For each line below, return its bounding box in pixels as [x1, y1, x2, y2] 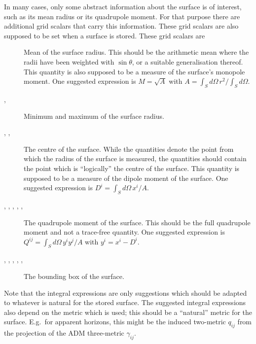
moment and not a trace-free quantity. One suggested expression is [24, 227, 225, 237]
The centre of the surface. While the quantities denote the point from [24, 143, 234, 154]
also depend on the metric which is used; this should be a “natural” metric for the [4, 307, 252, 317]
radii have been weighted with [24, 56, 114, 67]
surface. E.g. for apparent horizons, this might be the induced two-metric [4, 316, 226, 327]
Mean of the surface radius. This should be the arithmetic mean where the [24, 47, 249, 57]
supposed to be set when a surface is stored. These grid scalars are [4, 30, 205, 40]
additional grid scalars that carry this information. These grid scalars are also [4, 21, 239, 31]
